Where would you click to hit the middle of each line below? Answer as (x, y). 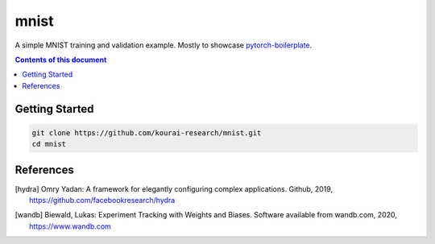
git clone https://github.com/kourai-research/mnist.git (147, 132)
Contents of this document (61, 60)
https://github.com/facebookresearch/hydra (102, 200)
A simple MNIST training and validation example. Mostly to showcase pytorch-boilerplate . (164, 45)
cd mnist (49, 144)
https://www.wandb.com (70, 226)
